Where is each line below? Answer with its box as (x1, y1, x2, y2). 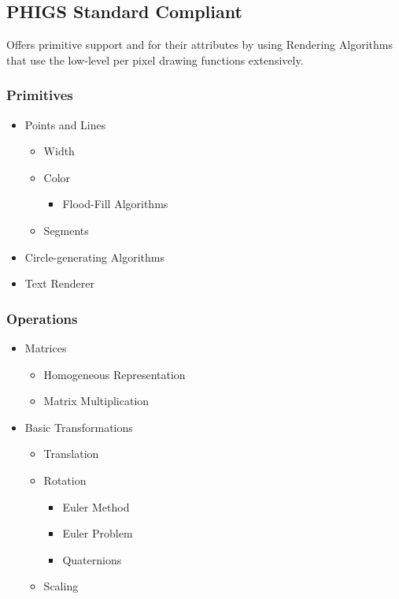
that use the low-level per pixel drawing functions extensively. (6, 51, 304, 68)
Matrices (24, 339, 67, 355)
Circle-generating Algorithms (24, 248, 164, 265)
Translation (43, 445, 99, 462)
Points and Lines (24, 116, 106, 132)
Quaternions (62, 551, 122, 567)
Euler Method (62, 498, 130, 515)
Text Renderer (24, 275, 94, 292)
